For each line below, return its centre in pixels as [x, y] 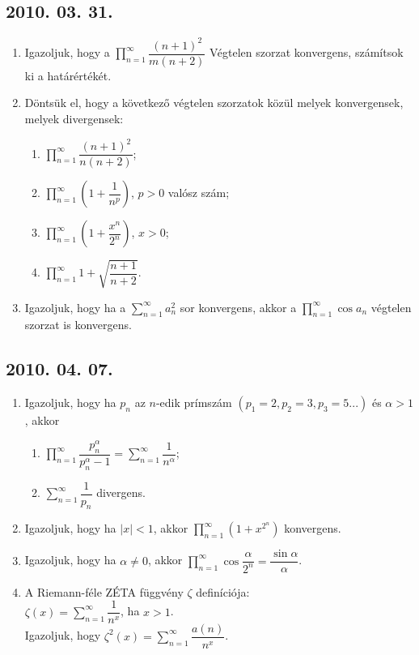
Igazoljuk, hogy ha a [75, 307]
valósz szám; [199, 193]
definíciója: [223, 591]
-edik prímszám [194, 402]
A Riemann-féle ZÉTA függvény [104, 591]
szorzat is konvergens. [78, 325]
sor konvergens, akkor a [238, 307]
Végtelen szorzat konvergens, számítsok [307, 52]
